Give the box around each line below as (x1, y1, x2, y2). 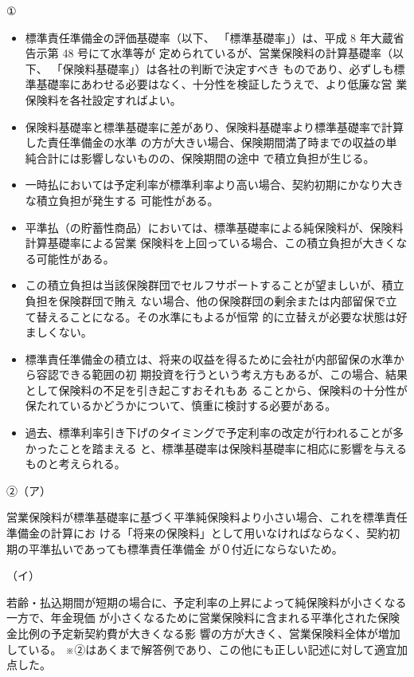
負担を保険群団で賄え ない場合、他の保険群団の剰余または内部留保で (25, 292, 386, 309)
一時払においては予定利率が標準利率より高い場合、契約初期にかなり (25, 176, 381, 193)
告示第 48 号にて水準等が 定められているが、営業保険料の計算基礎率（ (25, 45, 393, 61)
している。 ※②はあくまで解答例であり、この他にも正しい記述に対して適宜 (6, 640, 397, 657)
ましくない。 (25, 324, 92, 340)
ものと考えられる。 (25, 455, 126, 472)
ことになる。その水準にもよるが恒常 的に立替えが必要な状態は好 (69, 308, 408, 325)
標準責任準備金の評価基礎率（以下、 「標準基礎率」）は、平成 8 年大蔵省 (25, 29, 404, 45)
